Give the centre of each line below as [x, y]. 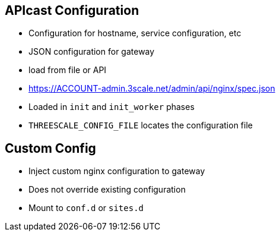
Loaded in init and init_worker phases [112, 107]
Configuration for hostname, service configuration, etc [135, 33]
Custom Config [50, 148]
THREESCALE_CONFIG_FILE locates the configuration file [141, 125]
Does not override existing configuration [107, 190]
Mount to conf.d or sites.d [86, 208]
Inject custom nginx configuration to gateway [117, 171]
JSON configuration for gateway [92, 52]
